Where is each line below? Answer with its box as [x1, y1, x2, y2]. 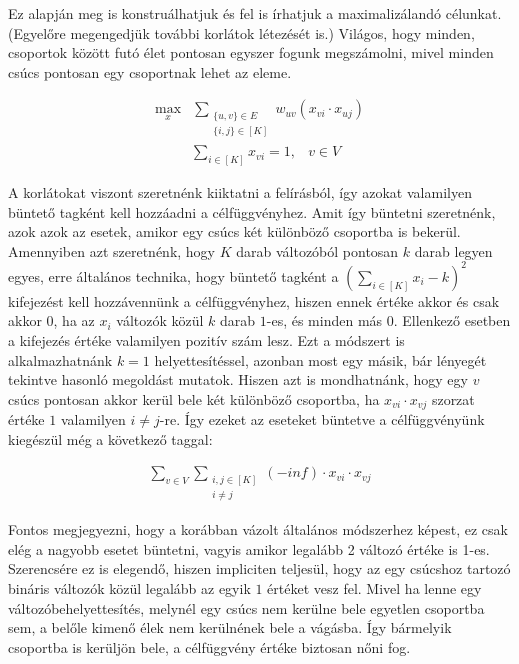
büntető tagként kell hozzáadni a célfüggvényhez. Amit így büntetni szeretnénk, [8, 201, 496, 222]
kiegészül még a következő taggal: [8, 428, 213, 449]
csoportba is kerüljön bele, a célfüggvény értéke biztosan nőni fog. [8, 636, 411, 657]
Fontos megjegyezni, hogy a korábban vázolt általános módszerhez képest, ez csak [8, 519, 508, 540]
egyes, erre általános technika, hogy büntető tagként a [8, 265, 339, 286]
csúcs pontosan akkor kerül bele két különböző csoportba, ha [8, 388, 380, 409]
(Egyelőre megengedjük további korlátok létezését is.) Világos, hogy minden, [8, 22, 475, 43]
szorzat [431, 388, 475, 409]
